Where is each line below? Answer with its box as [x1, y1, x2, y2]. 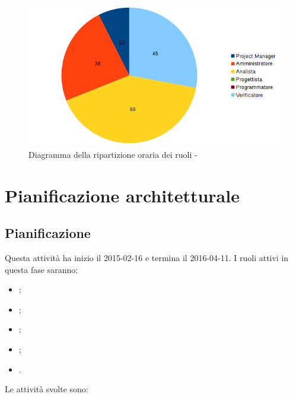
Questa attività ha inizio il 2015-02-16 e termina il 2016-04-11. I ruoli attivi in [5, 252, 289, 264]
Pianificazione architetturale [5, 183, 240, 207]
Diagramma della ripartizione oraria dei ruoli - [28, 148, 198, 160]
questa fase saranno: [5, 263, 78, 275]
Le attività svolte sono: [5, 383, 88, 395]
